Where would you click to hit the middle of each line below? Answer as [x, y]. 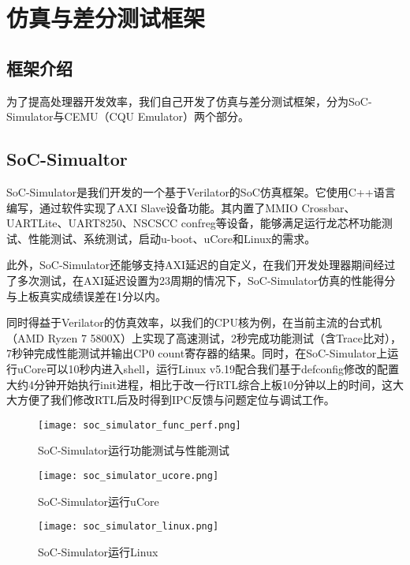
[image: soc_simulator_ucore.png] [129, 475]
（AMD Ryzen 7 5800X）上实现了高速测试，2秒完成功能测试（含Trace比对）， [204, 337]
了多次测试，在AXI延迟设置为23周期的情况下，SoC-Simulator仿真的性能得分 [201, 280]
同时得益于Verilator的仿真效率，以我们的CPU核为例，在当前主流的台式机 [194, 322]
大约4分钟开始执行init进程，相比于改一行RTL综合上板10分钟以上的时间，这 [200, 384]
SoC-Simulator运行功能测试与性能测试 [134, 450]
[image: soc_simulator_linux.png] [129, 527]
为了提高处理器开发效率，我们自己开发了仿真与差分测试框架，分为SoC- [189, 101]
